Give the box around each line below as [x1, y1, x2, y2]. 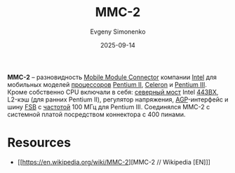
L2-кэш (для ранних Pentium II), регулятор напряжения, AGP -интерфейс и [7, 95, 229, 104]
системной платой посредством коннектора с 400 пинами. [7, 110, 186, 118]
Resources [7, 134, 72, 151]
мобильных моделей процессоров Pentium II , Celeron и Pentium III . [7, 80, 207, 88]
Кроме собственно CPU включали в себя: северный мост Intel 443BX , [7, 88, 219, 96]
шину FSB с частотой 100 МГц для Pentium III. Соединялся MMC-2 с [7, 102, 210, 111]
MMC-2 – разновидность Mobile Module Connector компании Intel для [7, 73, 217, 81]
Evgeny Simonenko [90, 27, 146, 36]
